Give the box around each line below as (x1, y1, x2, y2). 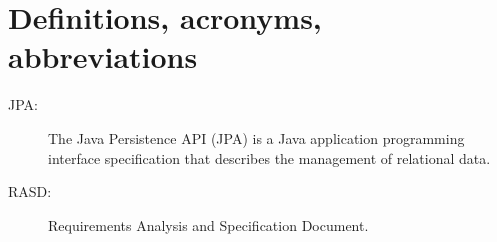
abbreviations (8, 36, 198, 77)
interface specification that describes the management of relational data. (48, 147, 491, 168)
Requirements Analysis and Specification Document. (48, 214, 369, 235)
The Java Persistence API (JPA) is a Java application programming (48, 127, 465, 148)
